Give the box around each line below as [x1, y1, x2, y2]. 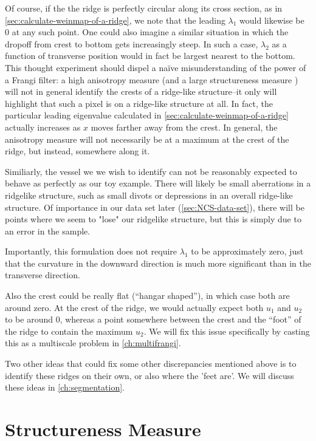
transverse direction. [5, 268, 80, 281]
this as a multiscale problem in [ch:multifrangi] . [5, 337, 181, 349]
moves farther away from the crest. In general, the [91, 120, 278, 133]
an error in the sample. [5, 224, 91, 237]
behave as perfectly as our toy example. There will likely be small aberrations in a [5, 177, 311, 190]
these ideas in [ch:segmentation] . [5, 381, 125, 394]
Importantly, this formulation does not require [5, 245, 177, 258]
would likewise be [239, 13, 304, 26]
